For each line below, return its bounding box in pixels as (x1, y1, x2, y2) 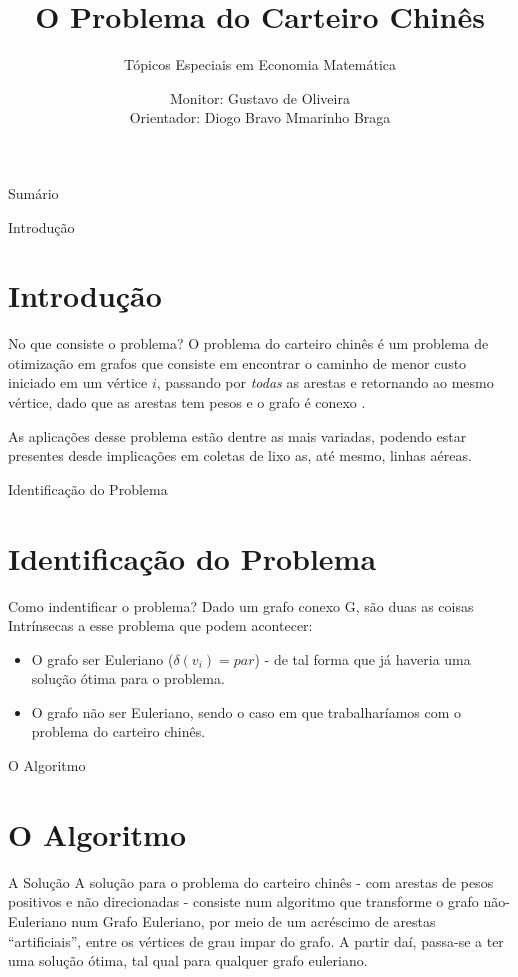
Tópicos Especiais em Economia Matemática (123, 54, 397, 75)
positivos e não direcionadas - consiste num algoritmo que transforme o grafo (8, 891, 479, 912)
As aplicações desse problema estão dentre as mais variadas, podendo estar (8, 425, 467, 446)
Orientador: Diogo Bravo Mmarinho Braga (129, 107, 391, 128)
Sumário (8, 182, 59, 203)
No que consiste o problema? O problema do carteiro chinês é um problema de (8, 333, 489, 354)
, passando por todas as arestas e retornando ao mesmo (156, 372, 494, 393)
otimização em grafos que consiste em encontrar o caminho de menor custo (8, 352, 467, 373)
